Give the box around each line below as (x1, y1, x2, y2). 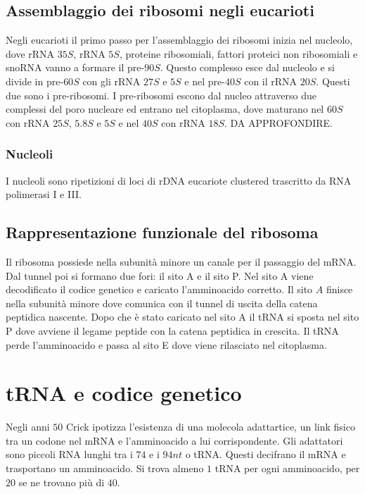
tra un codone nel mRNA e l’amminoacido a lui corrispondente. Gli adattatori (6, 433, 343, 447)
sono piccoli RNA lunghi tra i (6, 447, 133, 462)
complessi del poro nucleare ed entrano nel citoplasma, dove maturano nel (6, 101, 324, 116)
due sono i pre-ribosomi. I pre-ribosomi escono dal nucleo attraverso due (6, 87, 316, 102)
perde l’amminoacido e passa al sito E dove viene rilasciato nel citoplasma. (6, 337, 327, 352)
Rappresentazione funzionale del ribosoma (6, 221, 319, 243)
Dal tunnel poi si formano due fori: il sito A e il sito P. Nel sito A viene (6, 268, 314, 283)
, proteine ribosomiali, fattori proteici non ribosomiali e (119, 46, 358, 61)
